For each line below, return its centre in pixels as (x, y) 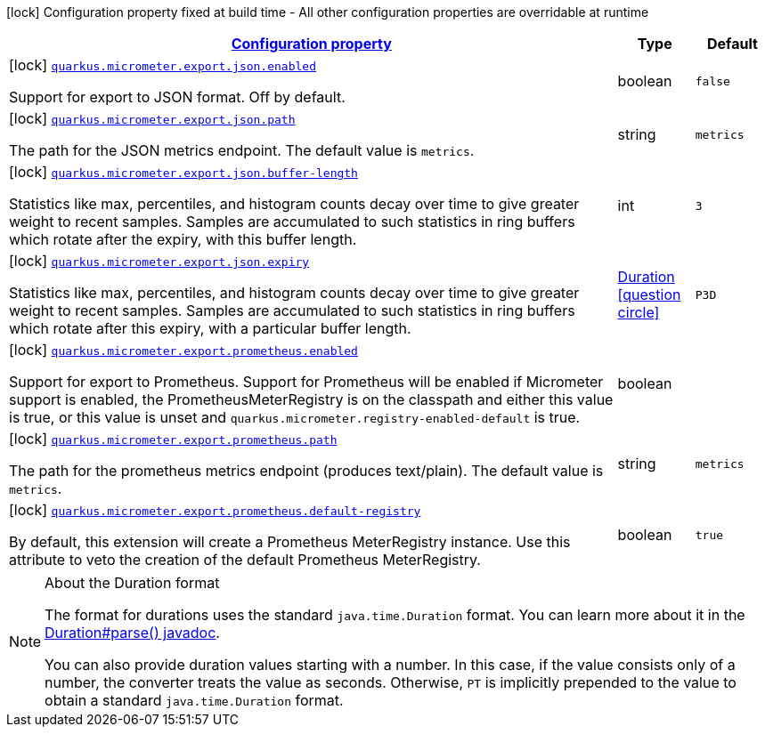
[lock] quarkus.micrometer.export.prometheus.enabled (183, 350)
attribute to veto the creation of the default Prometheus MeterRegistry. (245, 560)
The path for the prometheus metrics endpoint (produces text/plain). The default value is (306, 471)
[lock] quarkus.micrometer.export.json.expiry (159, 261)
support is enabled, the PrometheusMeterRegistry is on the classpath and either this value (311, 399)
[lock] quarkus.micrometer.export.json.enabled (163, 65)
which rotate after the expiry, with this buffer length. (183, 239)
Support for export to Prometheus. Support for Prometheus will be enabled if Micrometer (306, 382)
